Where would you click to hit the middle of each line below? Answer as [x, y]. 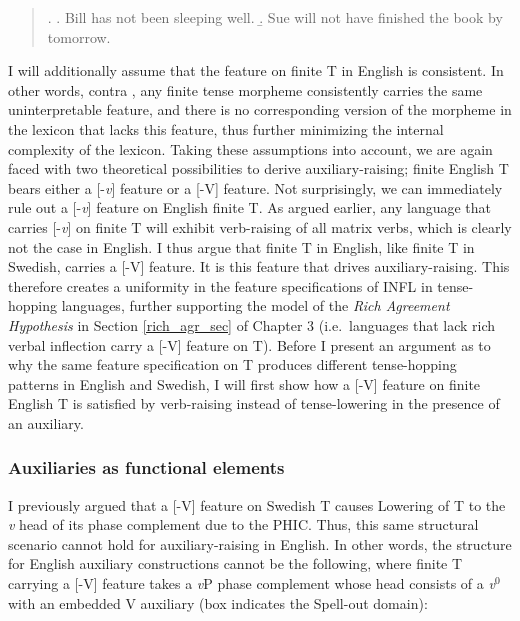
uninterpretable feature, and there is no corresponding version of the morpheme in [260, 109]
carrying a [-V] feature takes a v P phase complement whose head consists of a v [251, 583]
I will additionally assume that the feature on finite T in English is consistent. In [256, 70]
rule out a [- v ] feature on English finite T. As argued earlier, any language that [250, 207]
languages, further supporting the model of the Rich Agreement [255, 305]
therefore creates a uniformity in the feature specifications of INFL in [220, 285]
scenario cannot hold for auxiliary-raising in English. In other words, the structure [260, 543]
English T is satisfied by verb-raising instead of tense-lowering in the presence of [254, 403]
